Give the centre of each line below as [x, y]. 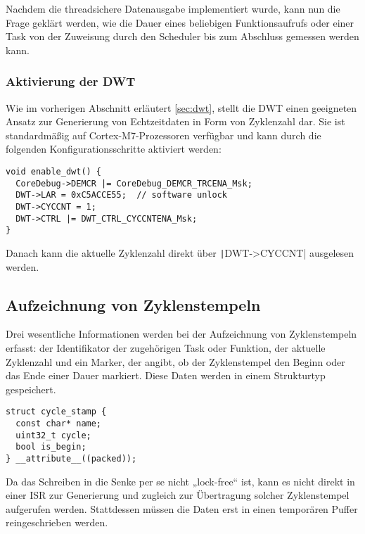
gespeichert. [31, 389]
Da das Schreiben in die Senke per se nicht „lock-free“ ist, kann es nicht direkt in [180, 481]
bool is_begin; [51, 447]
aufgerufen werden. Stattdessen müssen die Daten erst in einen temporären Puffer [182, 508]
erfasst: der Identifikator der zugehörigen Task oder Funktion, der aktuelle [166, 347]
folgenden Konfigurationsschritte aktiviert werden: [114, 149]
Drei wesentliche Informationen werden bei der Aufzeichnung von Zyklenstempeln [181, 334]
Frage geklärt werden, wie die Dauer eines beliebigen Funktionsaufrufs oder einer [180, 22]
